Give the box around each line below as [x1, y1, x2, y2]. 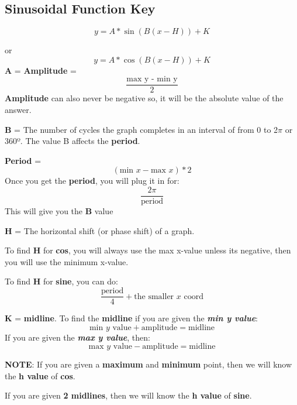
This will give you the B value [5, 205, 113, 217]
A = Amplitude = [5, 64, 77, 76]
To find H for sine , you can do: [5, 275, 118, 287]
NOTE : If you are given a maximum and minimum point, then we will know [5, 358, 292, 370]
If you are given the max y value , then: [5, 331, 150, 343]
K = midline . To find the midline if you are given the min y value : [5, 312, 258, 324]
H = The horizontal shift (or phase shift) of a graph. [5, 224, 195, 236]
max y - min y [126, 75, 178, 84]
